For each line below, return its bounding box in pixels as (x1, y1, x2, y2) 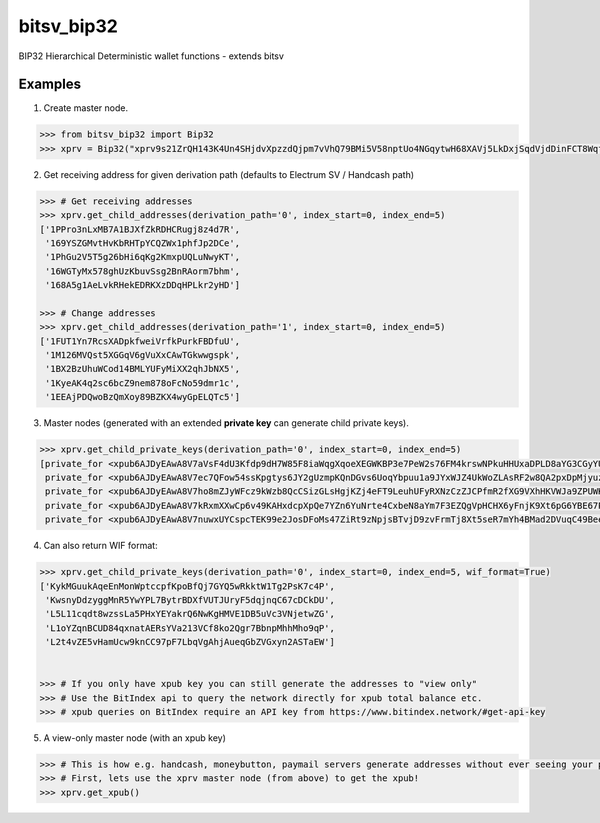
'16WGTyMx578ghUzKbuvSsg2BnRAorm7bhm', (45, 265, 240, 277)
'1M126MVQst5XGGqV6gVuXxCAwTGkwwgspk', (45, 350, 240, 361)
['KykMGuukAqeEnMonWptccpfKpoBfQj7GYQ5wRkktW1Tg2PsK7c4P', (39, 580, 335, 592)
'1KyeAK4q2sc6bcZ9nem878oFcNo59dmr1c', (45, 377, 240, 389)
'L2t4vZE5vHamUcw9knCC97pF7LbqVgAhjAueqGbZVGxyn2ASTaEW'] (45, 636, 335, 648)
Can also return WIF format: (43, 540, 159, 552)
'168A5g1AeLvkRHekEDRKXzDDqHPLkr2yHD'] (45, 280, 240, 291)
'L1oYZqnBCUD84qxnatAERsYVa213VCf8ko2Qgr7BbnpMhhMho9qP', (45, 622, 335, 634)
